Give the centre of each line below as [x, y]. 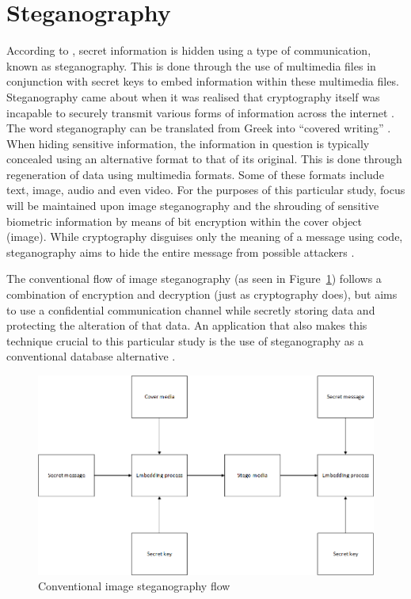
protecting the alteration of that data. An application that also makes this [187, 325]
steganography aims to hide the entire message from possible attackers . [181, 252]
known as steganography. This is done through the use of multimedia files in [191, 65]
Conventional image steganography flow [134, 586]
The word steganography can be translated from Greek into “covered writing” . [199, 128]
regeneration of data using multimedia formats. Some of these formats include [195, 174]
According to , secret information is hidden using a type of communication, [189, 50]
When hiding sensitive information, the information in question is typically [188, 143]
